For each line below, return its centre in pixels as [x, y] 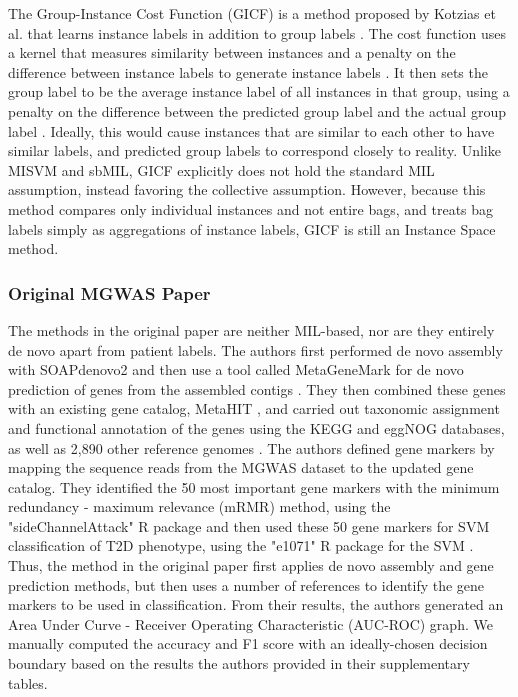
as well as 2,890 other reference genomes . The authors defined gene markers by [251, 447]
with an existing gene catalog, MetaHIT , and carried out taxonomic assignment [254, 408]
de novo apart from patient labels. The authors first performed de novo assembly [255, 349]
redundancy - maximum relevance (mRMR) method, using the [199, 506]
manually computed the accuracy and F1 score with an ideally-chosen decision [248, 643]
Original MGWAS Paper [109, 292]
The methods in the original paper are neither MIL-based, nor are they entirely [251, 329]
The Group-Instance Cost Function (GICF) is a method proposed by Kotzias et [252, 13]
